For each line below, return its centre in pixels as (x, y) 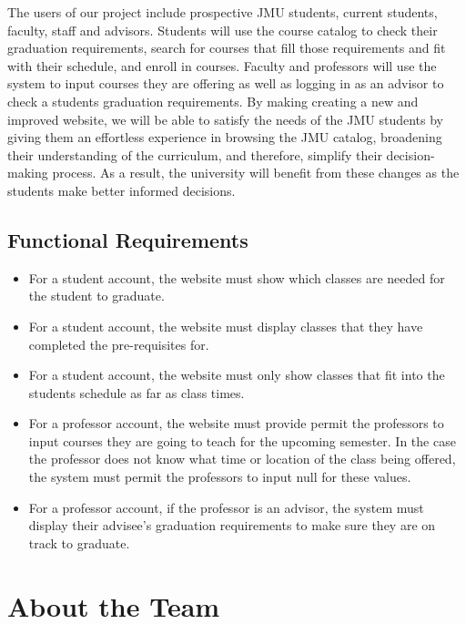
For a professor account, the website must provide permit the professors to (236, 423)
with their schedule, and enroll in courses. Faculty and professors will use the (222, 65)
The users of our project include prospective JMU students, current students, (223, 12)
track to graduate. (79, 542)
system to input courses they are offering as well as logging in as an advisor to (226, 83)
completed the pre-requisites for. (119, 344)
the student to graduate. (96, 296)
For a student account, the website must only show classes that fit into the (237, 375)
